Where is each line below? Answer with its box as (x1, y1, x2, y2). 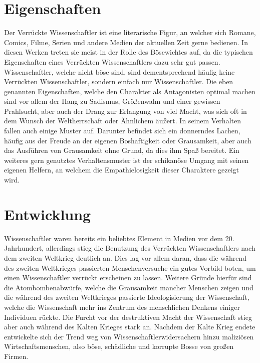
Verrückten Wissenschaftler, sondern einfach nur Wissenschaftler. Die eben (4, 76, 233, 87)
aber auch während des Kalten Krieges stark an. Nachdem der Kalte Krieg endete (4, 321, 255, 332)
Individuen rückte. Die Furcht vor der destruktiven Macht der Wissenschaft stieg (4, 311, 252, 322)
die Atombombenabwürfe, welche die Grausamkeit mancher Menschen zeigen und (4, 282, 253, 292)
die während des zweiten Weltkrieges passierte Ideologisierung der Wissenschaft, (4, 292, 249, 302)
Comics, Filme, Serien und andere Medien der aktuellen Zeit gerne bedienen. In (4, 37, 248, 47)
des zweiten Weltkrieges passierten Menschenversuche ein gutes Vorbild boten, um (4, 262, 256, 273)
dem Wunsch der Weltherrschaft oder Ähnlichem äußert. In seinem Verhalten (4, 115, 241, 126)
